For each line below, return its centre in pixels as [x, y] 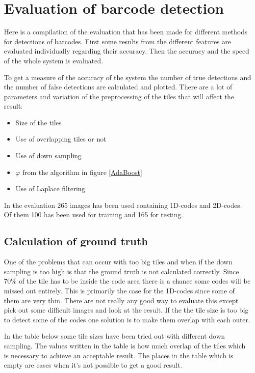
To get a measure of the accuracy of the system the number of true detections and [128, 77]
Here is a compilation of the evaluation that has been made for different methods [126, 32]
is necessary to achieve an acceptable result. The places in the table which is [119, 355]
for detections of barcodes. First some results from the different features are [118, 41]
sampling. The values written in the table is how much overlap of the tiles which [125, 345]
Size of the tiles [38, 122]
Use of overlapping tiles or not [61, 139]
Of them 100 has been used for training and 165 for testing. [94, 215]
